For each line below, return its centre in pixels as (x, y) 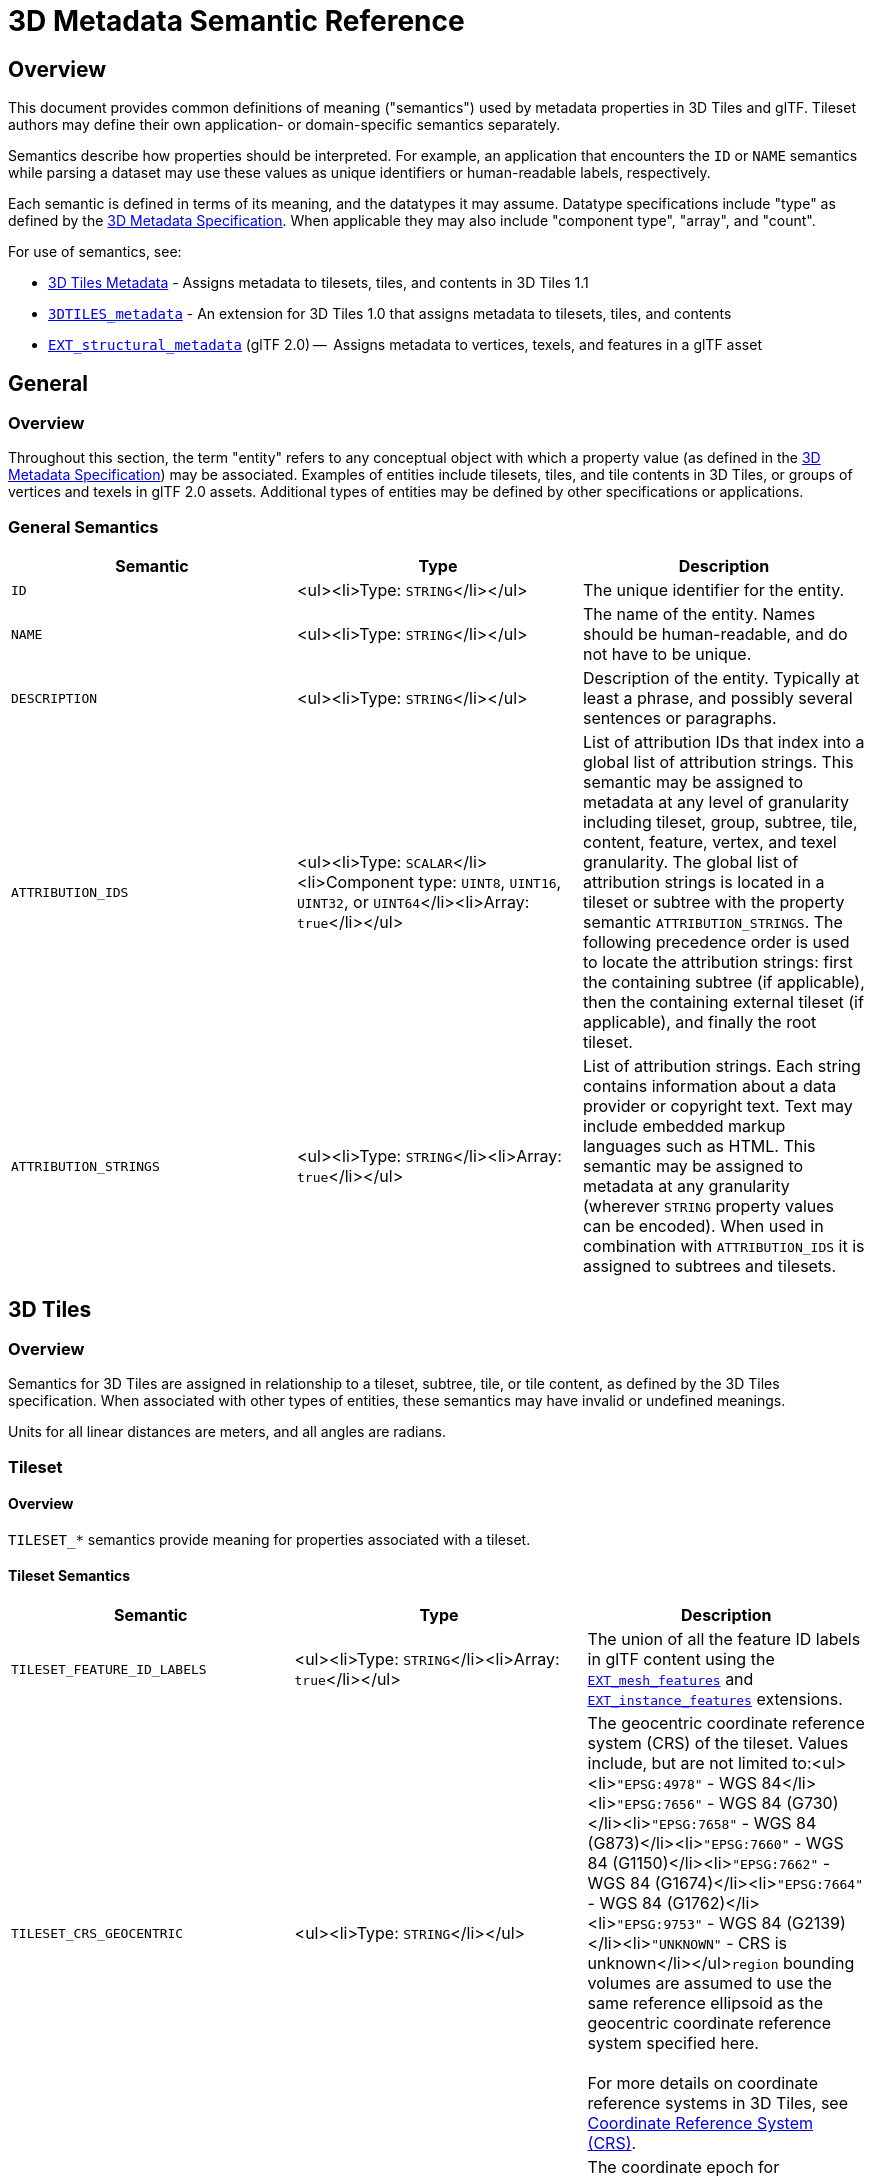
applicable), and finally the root (699, 1022)
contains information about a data (709, 1086)
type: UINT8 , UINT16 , (490, 882)
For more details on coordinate (702, 2083)
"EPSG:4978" (659, 1785)
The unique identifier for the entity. (713, 590)
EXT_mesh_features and (670, 1679)
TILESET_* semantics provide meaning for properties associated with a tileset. (269, 1539)
